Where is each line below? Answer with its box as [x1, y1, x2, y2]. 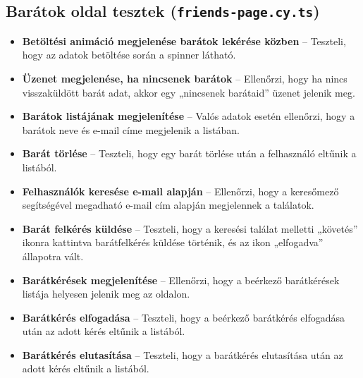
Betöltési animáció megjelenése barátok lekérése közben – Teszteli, [22, 33, 346, 48]
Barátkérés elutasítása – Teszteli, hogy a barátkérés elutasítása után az [22, 347, 343, 362]
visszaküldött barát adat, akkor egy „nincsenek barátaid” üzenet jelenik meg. [22, 85, 355, 99]
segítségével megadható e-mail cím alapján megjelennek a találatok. [22, 197, 314, 212]
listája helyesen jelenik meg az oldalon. [22, 286, 190, 301]
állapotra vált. [22, 248, 84, 263]
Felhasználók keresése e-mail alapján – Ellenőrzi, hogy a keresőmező [22, 183, 339, 198]
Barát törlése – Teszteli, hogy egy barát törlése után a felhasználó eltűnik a [22, 146, 357, 161]
